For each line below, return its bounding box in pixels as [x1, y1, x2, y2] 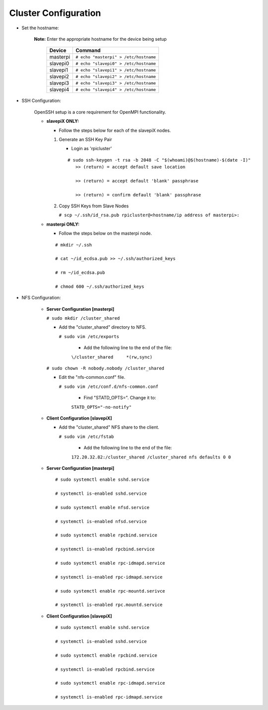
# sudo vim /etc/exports [59, 334, 119, 339]
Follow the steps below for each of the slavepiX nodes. [59, 127, 171, 133]
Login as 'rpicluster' [71, 146, 112, 152]
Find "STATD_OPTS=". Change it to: [83, 395, 156, 401]
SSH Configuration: [21, 97, 62, 104]
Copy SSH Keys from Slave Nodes [59, 203, 129, 209]
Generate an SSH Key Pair [59, 136, 113, 142]
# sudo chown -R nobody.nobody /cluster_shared [46, 365, 165, 371]
